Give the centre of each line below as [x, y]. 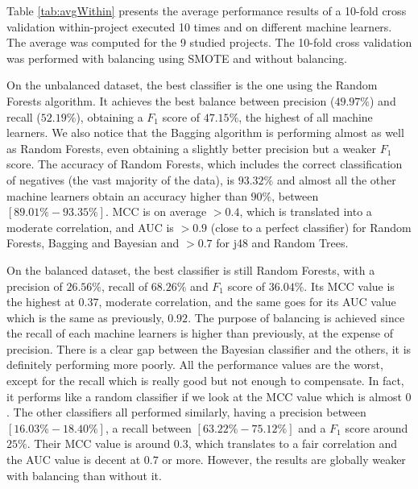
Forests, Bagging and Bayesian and [93, 243]
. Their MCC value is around [99, 443]
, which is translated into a [306, 211]
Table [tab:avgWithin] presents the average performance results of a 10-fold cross [207, 10]
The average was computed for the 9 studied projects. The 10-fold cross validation [209, 42]
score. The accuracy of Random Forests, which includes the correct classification [205, 164]
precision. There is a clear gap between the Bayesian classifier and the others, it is [209, 348]
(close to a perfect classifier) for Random [311, 227]
